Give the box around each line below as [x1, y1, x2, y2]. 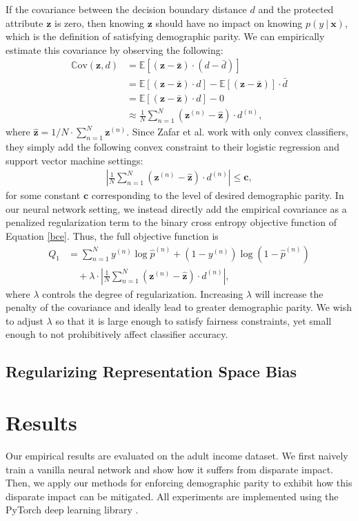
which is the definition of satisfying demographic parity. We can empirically [6, 29, 325, 44]
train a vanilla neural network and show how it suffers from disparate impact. [6, 462, 333, 476]
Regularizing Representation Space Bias [6, 361, 297, 382]
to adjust [6, 313, 43, 328]
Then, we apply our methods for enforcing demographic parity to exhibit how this [6, 475, 352, 490]
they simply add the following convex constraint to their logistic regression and [6, 140, 339, 154]
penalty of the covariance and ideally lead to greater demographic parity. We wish [6, 300, 352, 314]
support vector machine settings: [6, 153, 143, 167]
